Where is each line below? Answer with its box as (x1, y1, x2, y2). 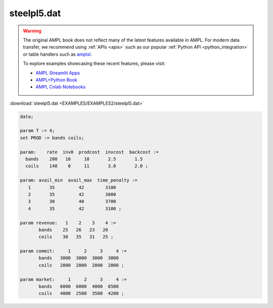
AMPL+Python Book (35, 76, 78, 83)
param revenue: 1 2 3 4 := (20, 220, 116, 226)
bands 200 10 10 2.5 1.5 (25, 156, 143, 162)
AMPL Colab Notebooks (35, 84, 86, 90)
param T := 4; (20, 128, 55, 134)
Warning (23, 28, 41, 34)
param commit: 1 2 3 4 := (20, 248, 127, 254)
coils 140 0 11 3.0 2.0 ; (25, 163, 149, 169)
